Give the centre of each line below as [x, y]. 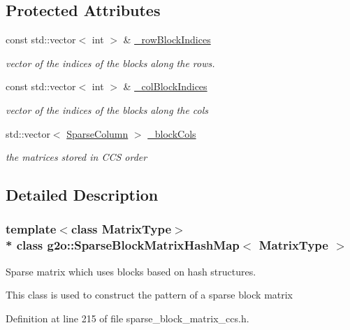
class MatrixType [121, 229]
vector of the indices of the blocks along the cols [107, 109]
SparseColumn [97, 133]
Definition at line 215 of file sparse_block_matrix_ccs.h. [127, 318]
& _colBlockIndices [165, 86]
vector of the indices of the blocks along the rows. [110, 63]
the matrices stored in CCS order [76, 157]
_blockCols [172, 133]
